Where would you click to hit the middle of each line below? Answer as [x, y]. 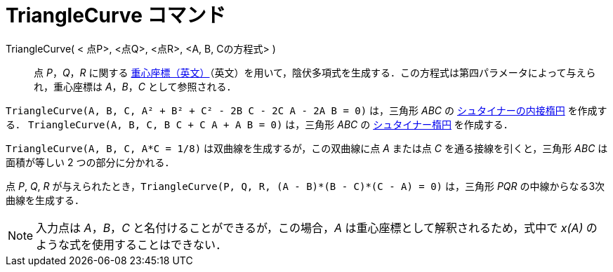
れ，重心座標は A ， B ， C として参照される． [135, 86]
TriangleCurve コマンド [116, 15]
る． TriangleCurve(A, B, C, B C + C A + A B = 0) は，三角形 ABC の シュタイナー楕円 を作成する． [259, 124]
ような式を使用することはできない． [132, 244]
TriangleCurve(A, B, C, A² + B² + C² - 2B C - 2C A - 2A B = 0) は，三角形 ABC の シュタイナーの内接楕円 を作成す [306, 110]
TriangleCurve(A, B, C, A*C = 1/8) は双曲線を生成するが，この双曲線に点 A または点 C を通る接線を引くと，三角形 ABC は [307, 148]
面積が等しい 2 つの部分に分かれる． [90, 162]
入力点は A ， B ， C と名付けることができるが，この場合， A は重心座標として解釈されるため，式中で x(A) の [317, 227]
